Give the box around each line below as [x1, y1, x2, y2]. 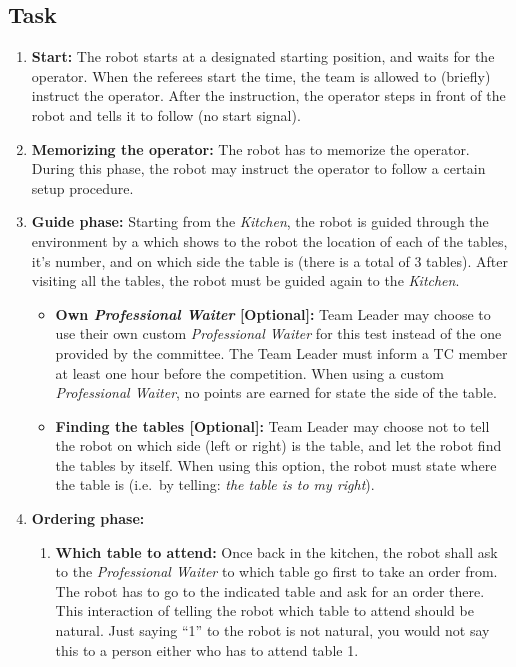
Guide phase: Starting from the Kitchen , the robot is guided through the [31, 211, 489, 232]
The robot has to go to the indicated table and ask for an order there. [55, 580, 485, 601]
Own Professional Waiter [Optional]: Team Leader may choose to [55, 303, 491, 324]
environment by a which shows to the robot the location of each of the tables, [31, 230, 508, 251]
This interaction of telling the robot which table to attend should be [55, 600, 474, 621]
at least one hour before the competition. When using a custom [55, 362, 445, 383]
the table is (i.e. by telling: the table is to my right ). [55, 474, 375, 495]
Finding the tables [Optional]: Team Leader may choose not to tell [55, 415, 490, 436]
